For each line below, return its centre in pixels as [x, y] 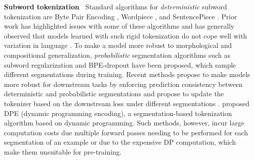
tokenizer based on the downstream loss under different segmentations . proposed [127, 103]
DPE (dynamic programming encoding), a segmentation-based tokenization [118, 113]
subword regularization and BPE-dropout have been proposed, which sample [120, 64]
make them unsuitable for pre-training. [63, 151]
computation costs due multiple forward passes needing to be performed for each [126, 132]
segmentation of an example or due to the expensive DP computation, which [120, 142]
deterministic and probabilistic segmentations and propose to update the [114, 94]
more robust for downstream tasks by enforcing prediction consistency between [123, 84]
